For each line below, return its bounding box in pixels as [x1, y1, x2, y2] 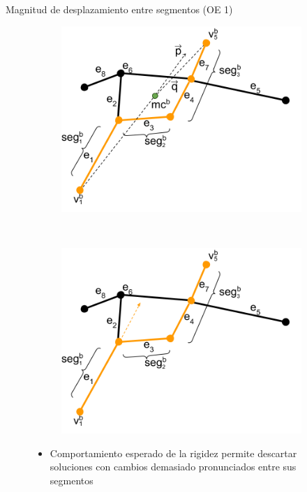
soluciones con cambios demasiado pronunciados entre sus [50, 459, 297, 474]
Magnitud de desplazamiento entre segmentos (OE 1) [6, 2, 233, 16]
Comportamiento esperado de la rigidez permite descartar [50, 445, 297, 460]
